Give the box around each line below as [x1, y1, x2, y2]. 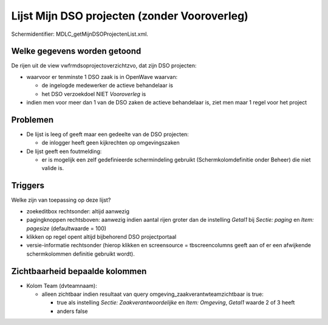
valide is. [41, 165, 64, 172]
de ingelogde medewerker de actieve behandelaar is [41, 82, 173, 89]
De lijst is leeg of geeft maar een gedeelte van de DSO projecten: [26, 131, 190, 138]
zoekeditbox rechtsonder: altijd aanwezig [26, 207, 130, 215]
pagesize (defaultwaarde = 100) [26, 225, 106, 232]
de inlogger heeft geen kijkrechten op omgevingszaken [41, 139, 180, 146]
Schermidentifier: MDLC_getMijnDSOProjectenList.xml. [11, 30, 149, 38]
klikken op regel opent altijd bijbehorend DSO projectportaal [26, 233, 177, 240]
